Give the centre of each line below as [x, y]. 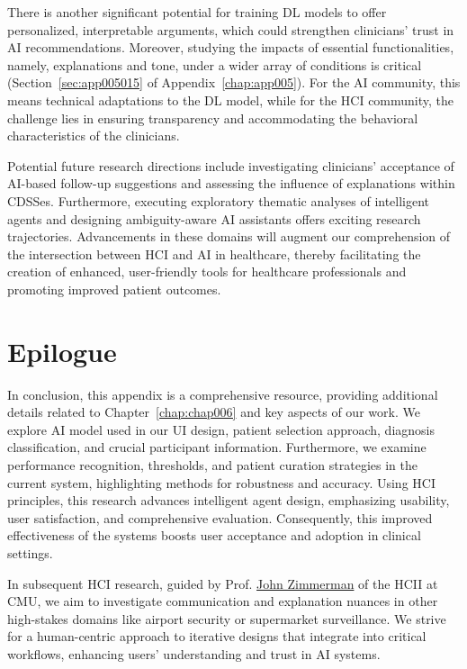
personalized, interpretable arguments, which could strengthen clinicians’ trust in [231, 29]
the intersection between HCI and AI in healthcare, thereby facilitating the [214, 253]
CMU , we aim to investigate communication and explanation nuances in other [223, 601]
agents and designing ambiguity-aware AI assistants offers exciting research [214, 218]
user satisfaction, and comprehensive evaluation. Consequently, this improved [220, 517]
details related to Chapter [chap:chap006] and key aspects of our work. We [214, 412]
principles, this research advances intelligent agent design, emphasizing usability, [229, 500]
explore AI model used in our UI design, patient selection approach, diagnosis [221, 429]
